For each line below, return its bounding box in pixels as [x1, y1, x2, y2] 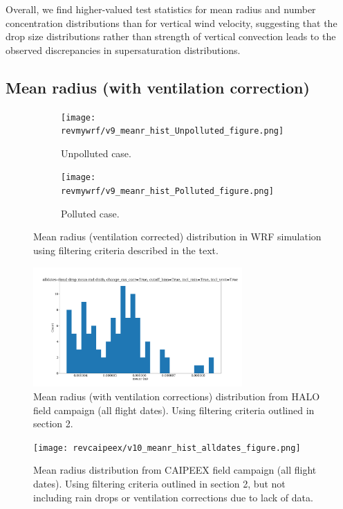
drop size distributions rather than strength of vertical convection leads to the [6, 29, 336, 44]
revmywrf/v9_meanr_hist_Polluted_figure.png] [61, 186, 274, 197]
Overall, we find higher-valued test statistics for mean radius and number [6, 2, 316, 16]
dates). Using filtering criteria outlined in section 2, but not [33, 476, 286, 490]
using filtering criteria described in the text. [33, 242, 219, 257]
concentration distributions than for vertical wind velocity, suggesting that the [6, 15, 337, 30]
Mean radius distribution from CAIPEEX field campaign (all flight [33, 463, 317, 477]
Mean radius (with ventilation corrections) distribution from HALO [33, 389, 320, 403]
